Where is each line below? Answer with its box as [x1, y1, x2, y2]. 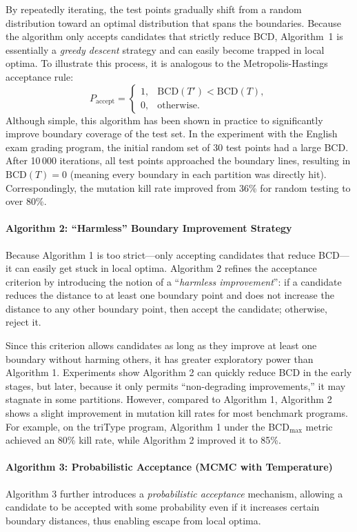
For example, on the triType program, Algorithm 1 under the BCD [6, 419, 289, 433]
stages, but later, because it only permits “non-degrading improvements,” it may [6, 378, 346, 393]
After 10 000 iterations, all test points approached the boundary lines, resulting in [6, 153, 351, 168]
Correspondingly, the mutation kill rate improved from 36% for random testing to [6, 180, 351, 195]
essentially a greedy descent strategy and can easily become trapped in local [6, 42, 325, 57]
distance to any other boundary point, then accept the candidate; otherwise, [6, 301, 327, 315]
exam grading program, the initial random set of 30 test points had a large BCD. [6, 139, 349, 154]
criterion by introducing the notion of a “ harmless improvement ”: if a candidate [6, 274, 342, 288]
